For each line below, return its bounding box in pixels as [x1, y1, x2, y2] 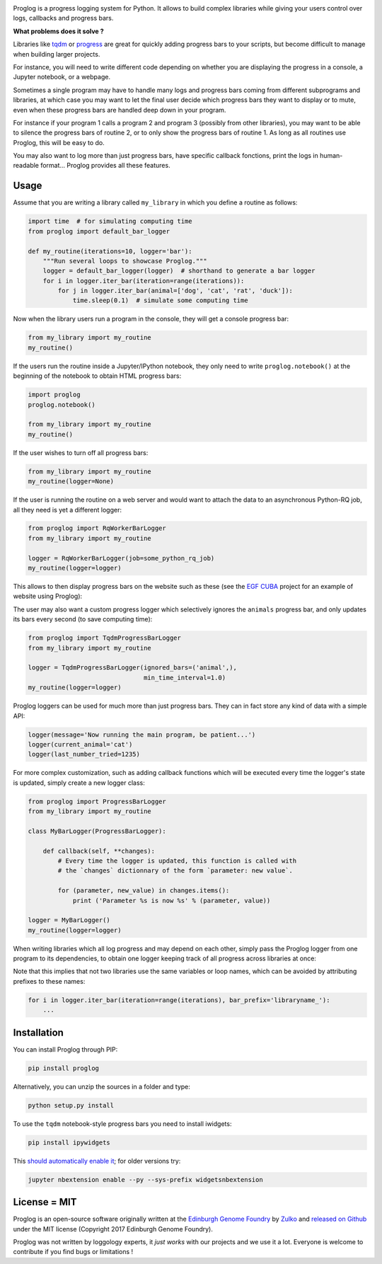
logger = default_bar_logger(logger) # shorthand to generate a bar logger [42, 267, 316, 275]
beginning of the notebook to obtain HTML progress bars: [13, 372, 182, 380]
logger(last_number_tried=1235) [28, 750, 141, 759]
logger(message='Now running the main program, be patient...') [28, 730, 256, 739]
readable [13, 161, 39, 170]
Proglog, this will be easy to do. [13, 138, 105, 146]
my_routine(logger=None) [28, 478, 115, 486]
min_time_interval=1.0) [143, 673, 226, 682]
